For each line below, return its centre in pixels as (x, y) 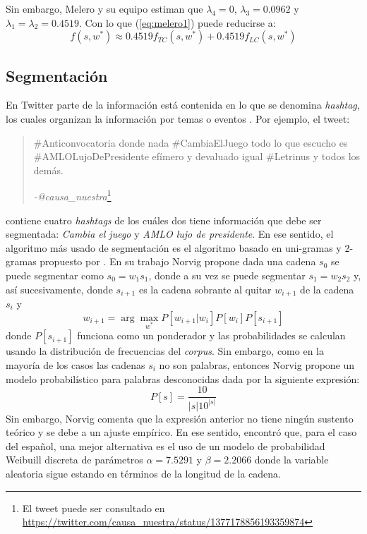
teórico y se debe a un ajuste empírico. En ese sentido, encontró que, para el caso (181, 432)
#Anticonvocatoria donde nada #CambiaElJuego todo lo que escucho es (191, 142)
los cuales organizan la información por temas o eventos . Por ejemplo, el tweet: (178, 118)
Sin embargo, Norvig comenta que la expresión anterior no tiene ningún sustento (180, 418)
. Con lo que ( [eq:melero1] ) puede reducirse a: (177, 22)
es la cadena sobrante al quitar (205, 289)
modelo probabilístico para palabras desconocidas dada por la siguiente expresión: (183, 378)
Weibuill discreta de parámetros (74, 460)
